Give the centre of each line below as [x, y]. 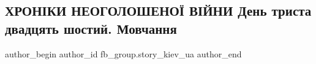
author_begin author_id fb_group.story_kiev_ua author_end [123, 53]
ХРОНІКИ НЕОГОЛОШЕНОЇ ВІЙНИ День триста [158, 11]
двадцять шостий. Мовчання [91, 28]
